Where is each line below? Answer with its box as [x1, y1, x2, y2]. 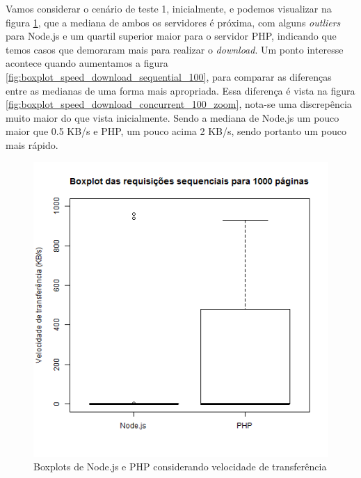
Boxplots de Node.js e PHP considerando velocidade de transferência [33, 459, 327, 474]
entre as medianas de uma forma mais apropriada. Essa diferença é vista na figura [6, 83, 355, 97]
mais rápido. [6, 137, 58, 152]
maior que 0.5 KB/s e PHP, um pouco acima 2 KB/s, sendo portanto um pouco [6, 124, 346, 138]
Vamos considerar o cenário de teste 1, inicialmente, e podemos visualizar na [6, 1, 332, 15]
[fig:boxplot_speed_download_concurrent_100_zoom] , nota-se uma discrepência [6, 97, 352, 111]
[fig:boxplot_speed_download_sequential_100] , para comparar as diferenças [6, 69, 332, 83]
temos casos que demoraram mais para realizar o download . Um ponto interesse [6, 42, 344, 56]
